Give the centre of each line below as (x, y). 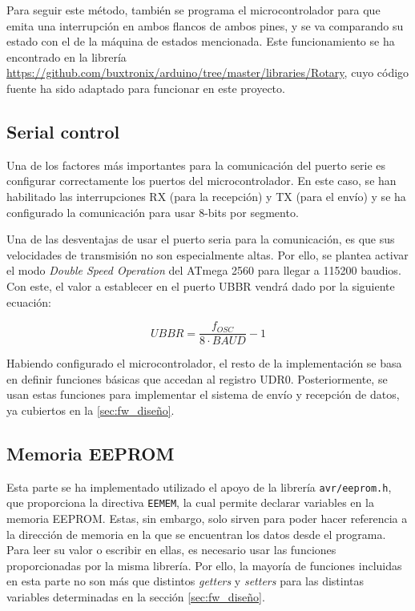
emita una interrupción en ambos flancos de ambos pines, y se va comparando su (205, 25)
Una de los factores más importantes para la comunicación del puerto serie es (196, 165)
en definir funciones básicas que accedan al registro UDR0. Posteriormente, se (197, 378)
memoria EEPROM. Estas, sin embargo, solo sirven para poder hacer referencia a (207, 519)
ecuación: (29, 301)
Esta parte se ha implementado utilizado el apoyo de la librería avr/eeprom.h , (199, 486)
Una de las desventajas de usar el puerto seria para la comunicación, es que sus (201, 239)
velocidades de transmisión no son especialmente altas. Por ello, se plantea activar (207, 254)
